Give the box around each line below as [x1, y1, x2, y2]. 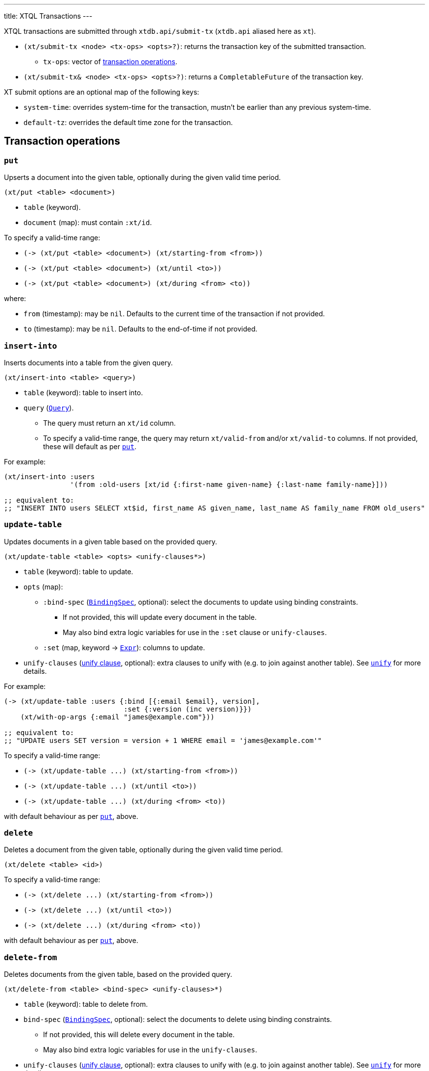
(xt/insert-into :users [4, 472, 95, 481]
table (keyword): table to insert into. [24, 388, 143, 397]
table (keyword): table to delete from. [24, 1000, 148, 1009]
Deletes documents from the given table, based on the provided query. [4, 970, 232, 979]
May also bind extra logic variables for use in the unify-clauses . [43, 1045, 258, 1054]
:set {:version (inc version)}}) [123, 705, 252, 713]
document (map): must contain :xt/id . [24, 218, 152, 227]
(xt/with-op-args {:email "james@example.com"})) [20, 713, 214, 721]
